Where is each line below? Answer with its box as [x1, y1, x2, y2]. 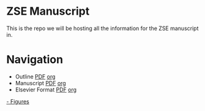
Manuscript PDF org [15, 79, 66, 86]
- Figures [6, 98, 29, 105]
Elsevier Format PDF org [15, 86, 77, 93]
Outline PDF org [15, 72, 56, 80]
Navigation [6, 53, 63, 67]
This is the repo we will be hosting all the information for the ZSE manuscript [6, 25, 199, 32]
